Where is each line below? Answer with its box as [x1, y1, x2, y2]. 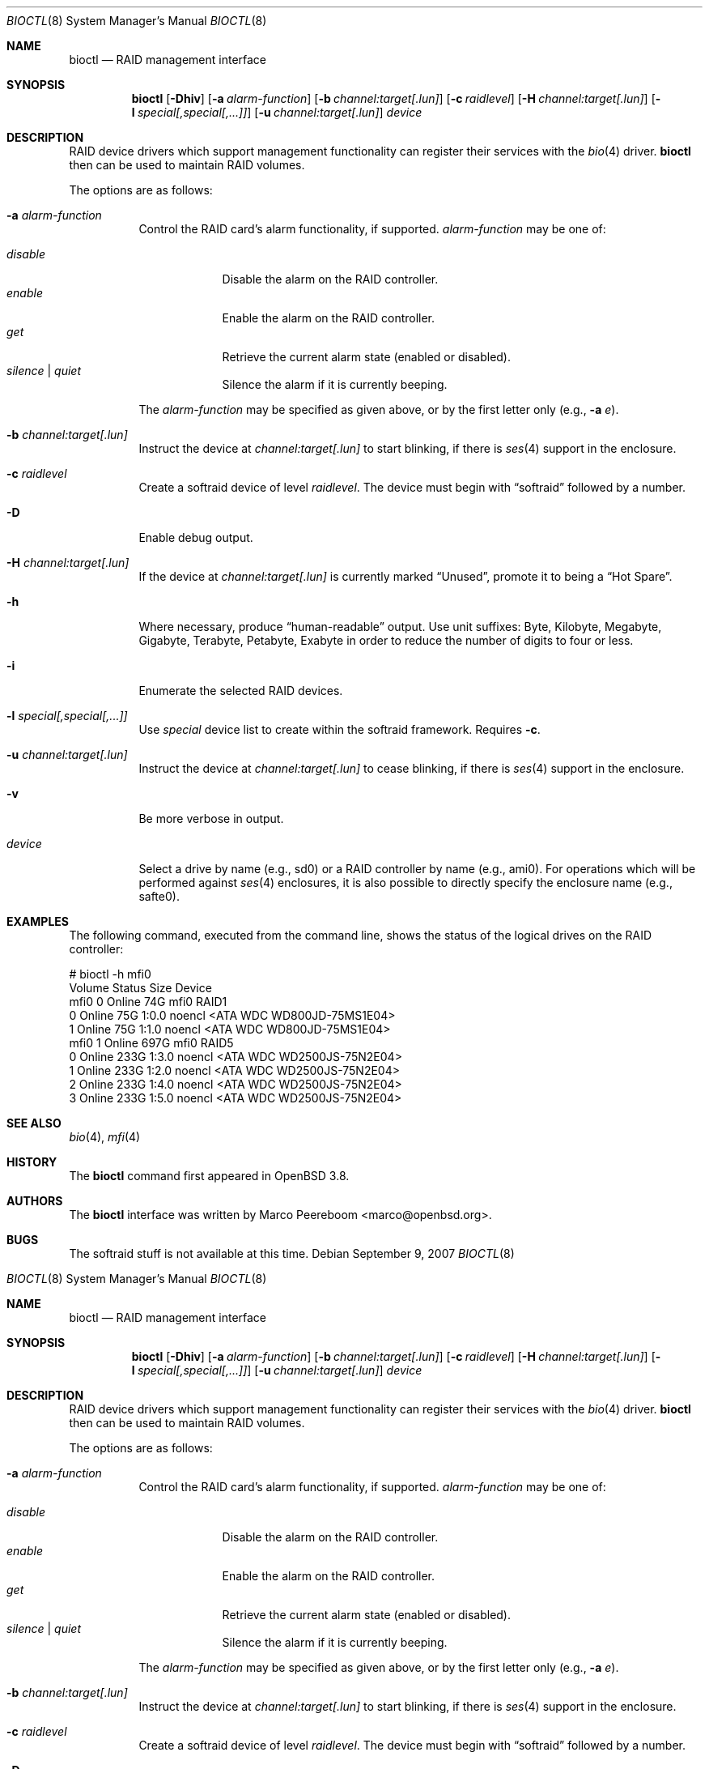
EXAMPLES [6, 914, 69, 928]
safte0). [138, 889, 180, 903]
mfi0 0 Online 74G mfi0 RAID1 [69, 995, 227, 1008]
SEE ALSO [6, 1116, 62, 1130]
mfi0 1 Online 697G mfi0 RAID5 [69, 1036, 234, 1050]
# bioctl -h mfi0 [69, 967, 151, 981]
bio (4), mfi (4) [69, 1130, 141, 1144]
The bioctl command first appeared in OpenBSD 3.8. [69, 1169, 350, 1183]
